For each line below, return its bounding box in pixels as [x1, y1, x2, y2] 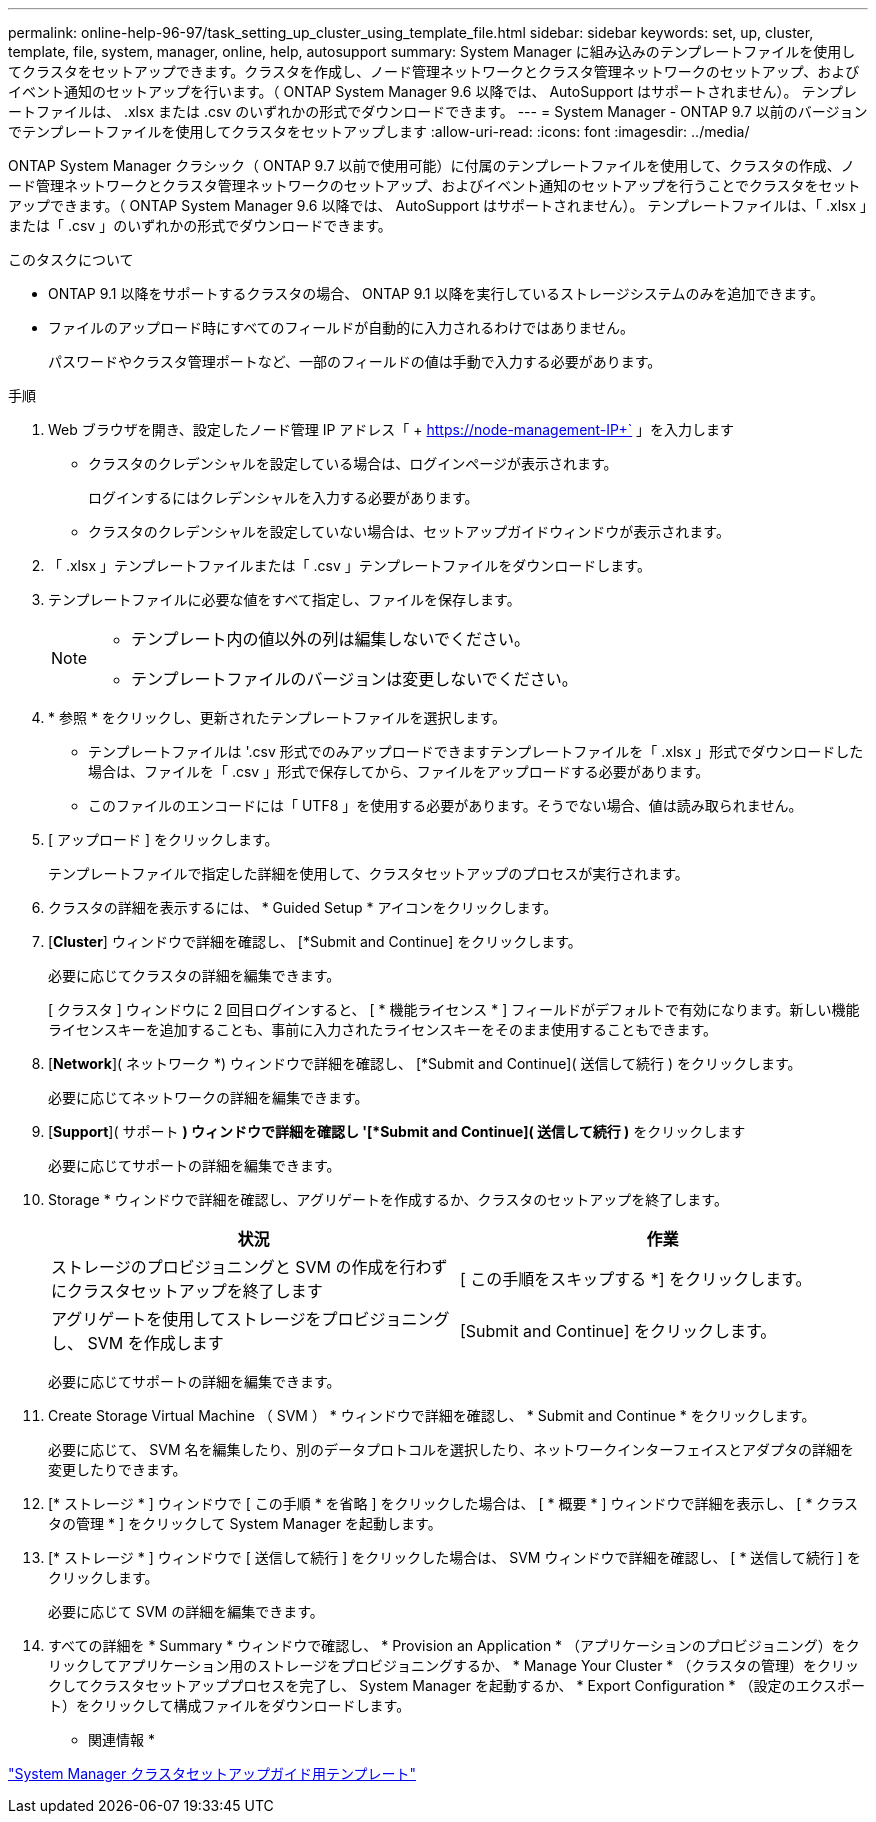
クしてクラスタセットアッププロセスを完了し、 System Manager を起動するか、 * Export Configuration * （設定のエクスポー [48, 1677, 866, 1694]
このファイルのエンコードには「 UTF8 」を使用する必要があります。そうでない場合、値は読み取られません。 [88, 797, 803, 814]
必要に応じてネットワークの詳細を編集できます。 [48, 1089, 369, 1106]
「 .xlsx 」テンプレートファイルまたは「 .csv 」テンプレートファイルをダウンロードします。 [48, 557, 651, 574]
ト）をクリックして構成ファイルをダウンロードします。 [48, 1697, 411, 1714]
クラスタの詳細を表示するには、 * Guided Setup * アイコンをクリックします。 [48, 899, 558, 916]
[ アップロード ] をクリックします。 [48, 831, 279, 848]
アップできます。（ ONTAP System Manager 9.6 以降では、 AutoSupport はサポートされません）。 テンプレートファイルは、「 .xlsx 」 [8, 197, 868, 214]
